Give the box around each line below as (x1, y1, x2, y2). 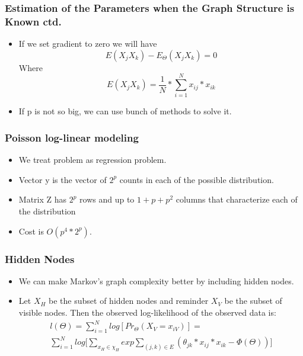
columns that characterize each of (176, 193, 298, 206)
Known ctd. (5, 14, 62, 28)
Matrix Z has (18, 193, 67, 206)
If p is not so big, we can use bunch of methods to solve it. (18, 105, 232, 117)
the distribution (18, 205, 76, 217)
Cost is (18, 224, 44, 237)
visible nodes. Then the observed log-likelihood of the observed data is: (18, 306, 276, 319)
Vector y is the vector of (18, 173, 107, 185)
